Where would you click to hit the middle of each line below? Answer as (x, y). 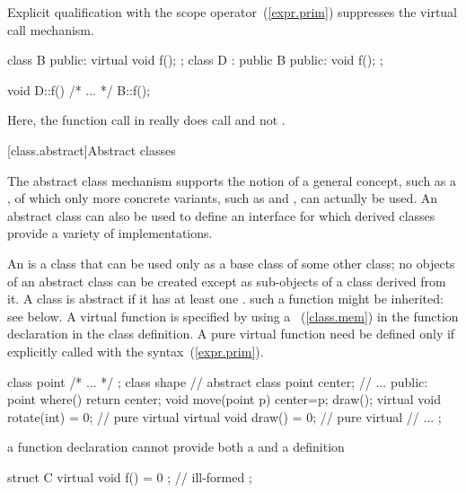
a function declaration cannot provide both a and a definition (176, 447)
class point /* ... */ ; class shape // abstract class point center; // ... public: (218, 381)
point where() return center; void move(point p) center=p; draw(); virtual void (224, 399)
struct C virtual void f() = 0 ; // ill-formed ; (130, 476)
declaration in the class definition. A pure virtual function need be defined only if (231, 334)
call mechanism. (51, 29)
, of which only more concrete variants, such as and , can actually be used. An (223, 198)
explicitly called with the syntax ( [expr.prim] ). (136, 351)
